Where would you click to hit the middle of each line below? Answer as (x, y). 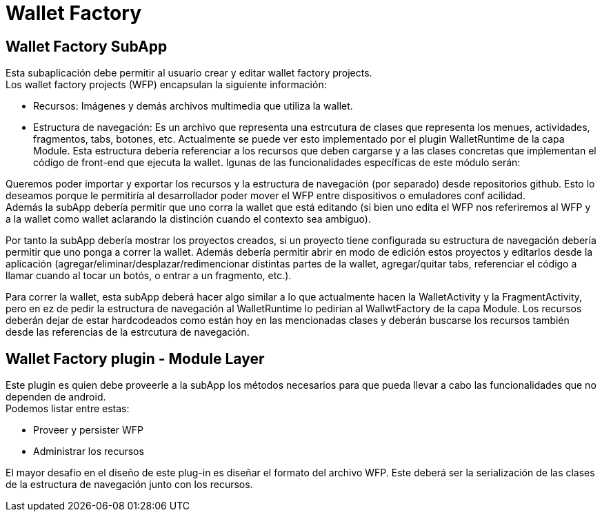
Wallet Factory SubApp (87, 46)
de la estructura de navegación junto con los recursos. (129, 485)
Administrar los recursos (89, 452)
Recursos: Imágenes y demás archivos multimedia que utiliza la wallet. (193, 106)
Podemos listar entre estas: (68, 409)
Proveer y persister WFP (89, 430)
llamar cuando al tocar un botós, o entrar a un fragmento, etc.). (149, 276)
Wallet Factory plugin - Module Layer (135, 358)
